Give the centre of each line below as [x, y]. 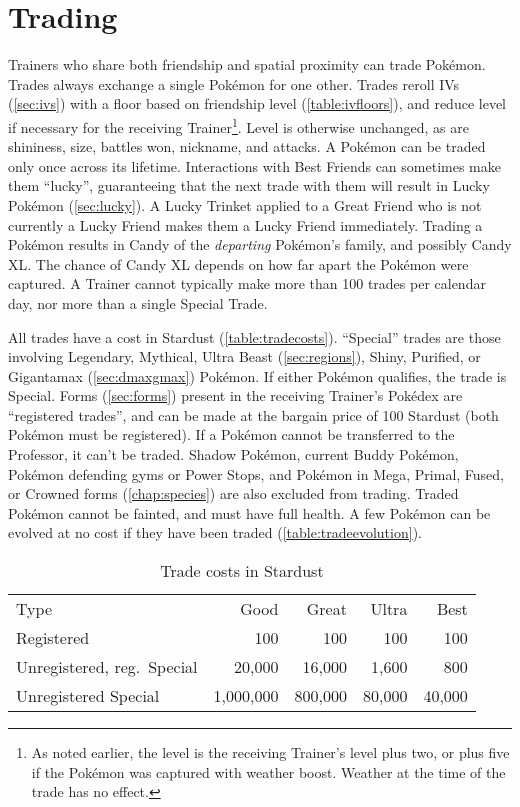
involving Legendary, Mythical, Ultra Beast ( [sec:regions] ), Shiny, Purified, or [244, 356]
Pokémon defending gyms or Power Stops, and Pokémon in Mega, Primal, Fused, [256, 473]
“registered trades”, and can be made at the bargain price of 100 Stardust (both [253, 414]
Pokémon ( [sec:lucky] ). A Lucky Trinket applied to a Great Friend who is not [245, 204]
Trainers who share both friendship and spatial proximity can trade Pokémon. [247, 64]
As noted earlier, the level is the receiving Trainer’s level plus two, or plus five [270, 752]
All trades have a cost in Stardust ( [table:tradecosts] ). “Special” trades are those [254, 336]
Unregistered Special [88, 696]
